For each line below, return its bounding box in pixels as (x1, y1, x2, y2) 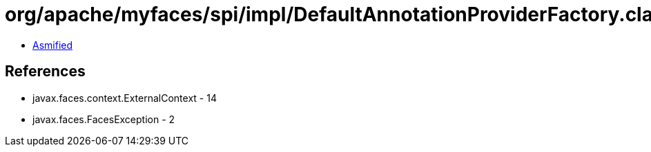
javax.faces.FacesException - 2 (32, 113, 175, 125)
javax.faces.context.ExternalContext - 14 (32, 91, 217, 104)
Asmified (32, 39, 73, 51)
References (5, 63, 86, 80)
